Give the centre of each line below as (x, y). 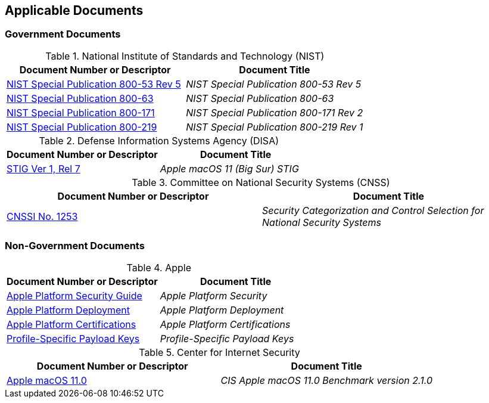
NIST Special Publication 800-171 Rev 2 (275, 112)
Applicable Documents (74, 10)
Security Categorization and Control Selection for (373, 210)
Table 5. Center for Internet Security (219, 352)
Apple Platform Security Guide (74, 295)
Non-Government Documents (75, 246)
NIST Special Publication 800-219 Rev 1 (275, 127)
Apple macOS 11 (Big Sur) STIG (229, 168)
